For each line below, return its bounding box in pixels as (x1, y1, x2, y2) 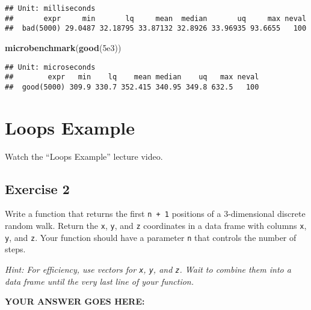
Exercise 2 (5, 179, 70, 198)
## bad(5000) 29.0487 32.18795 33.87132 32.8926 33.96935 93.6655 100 (5, 24, 307, 33)
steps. (5, 243, 26, 255)
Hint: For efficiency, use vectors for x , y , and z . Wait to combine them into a (5, 263, 291, 276)
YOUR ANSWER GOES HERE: (5, 295, 145, 308)
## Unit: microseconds (5, 62, 96, 71)
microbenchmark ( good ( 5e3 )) (5, 41, 122, 53)
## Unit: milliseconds (5, 4, 96, 13)
